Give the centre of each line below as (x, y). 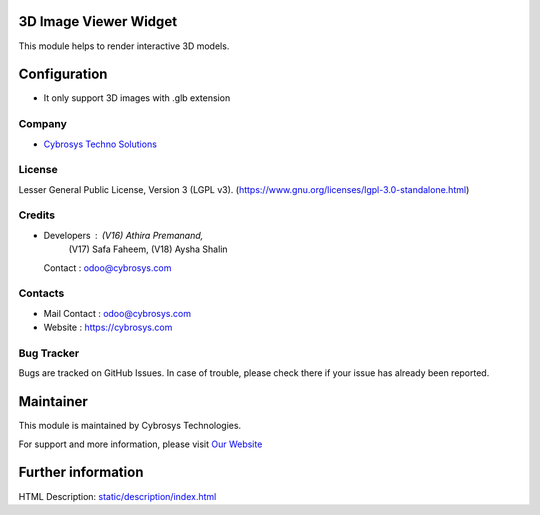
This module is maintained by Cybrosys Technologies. (130, 426)
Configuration (63, 74)
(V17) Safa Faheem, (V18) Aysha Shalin (148, 249)
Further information (81, 472)
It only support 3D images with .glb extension (137, 98)
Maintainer (53, 401)
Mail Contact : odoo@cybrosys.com (117, 313)
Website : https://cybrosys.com (108, 327)
